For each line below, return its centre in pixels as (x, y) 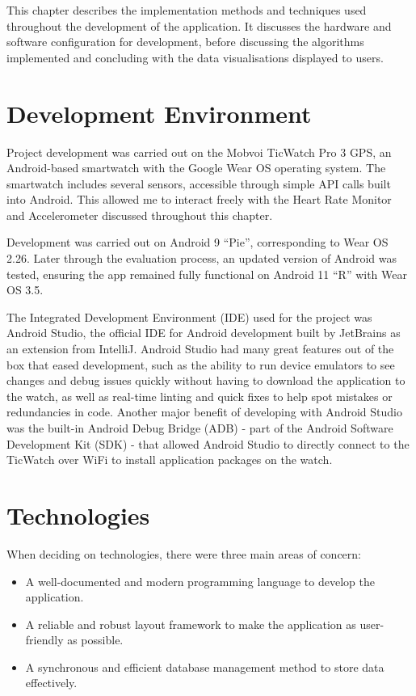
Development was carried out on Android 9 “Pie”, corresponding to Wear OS (197, 242)
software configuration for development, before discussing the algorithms (185, 42)
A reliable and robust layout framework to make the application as (191, 624)
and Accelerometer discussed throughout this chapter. (140, 215)
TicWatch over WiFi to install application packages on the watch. (170, 460)
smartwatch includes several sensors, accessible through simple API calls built (199, 183)
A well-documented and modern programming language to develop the (200, 581)
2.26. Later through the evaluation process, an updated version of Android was (202, 258)
